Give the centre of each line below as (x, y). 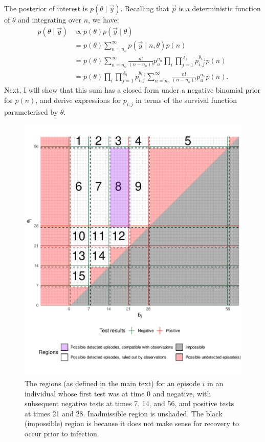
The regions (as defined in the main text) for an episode (112, 383)
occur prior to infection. (62, 433)
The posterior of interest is (46, 8)
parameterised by (31, 111)
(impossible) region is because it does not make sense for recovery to (132, 423)
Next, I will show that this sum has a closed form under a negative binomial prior (132, 90)
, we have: (104, 19)
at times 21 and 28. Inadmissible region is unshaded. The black (124, 413)
